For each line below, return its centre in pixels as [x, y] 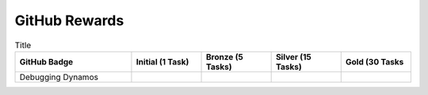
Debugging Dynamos [59, 77]
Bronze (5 [225, 57]
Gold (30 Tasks [374, 61]
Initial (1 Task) [162, 61]
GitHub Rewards [69, 20]
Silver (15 [294, 57]
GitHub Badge [46, 61]
